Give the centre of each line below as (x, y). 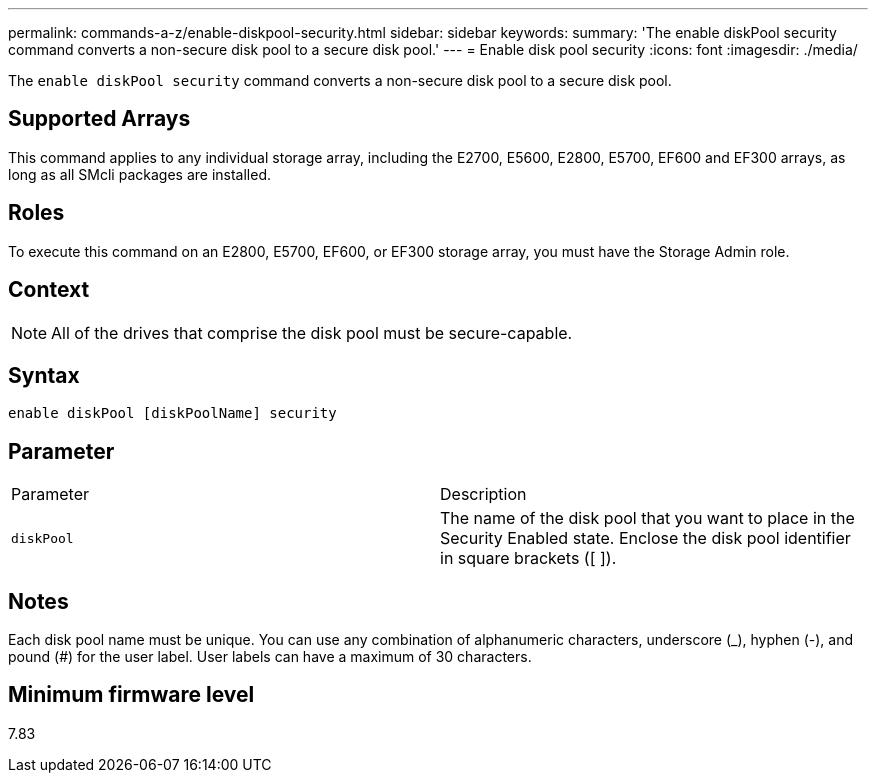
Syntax (44, 375)
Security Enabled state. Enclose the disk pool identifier (645, 538)
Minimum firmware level (131, 695)
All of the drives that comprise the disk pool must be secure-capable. (312, 332)
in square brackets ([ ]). (528, 558)
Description (483, 494)
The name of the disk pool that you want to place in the (647, 518)
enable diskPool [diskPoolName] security (172, 413)
